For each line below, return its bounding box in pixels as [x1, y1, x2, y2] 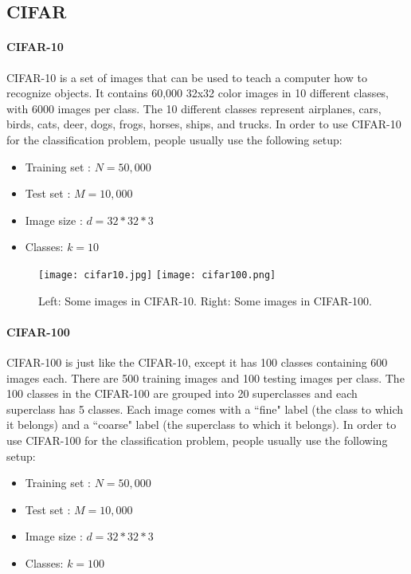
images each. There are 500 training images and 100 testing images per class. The [6, 369, 405, 386]
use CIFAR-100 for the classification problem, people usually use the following [6, 431, 388, 448]
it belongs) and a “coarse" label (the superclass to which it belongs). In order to [6, 416, 397, 433]
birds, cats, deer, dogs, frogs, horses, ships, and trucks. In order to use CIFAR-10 [6, 116, 401, 132]
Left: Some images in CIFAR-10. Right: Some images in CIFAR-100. [38, 292, 372, 309]
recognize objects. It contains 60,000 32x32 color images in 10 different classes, [6, 85, 389, 101]
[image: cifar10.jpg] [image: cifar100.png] [38, 269, 276, 281]
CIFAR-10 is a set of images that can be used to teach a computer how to [6, 69, 367, 85]
